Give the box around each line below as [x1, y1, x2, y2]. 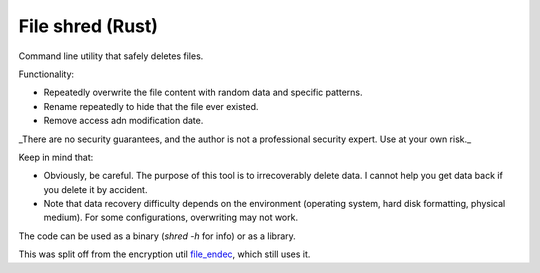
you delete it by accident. [43, 183, 148, 195]
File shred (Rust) [18, 15, 159, 37]
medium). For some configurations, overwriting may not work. [43, 211, 299, 224]
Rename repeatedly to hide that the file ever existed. [43, 100, 259, 112]
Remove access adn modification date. [43, 115, 204, 127]
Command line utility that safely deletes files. [18, 50, 204, 62]
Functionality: [18, 68, 75, 80]
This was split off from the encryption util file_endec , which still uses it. [18, 248, 311, 260]
